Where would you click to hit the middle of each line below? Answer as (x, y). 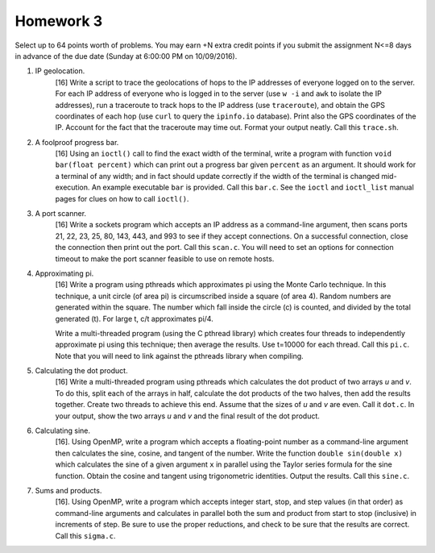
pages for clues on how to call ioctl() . (122, 198)
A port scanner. (61, 214)
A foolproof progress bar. (77, 142)
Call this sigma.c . (85, 535)
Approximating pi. (64, 273)
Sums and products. (68, 491)
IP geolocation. (60, 71)
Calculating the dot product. (81, 371)
